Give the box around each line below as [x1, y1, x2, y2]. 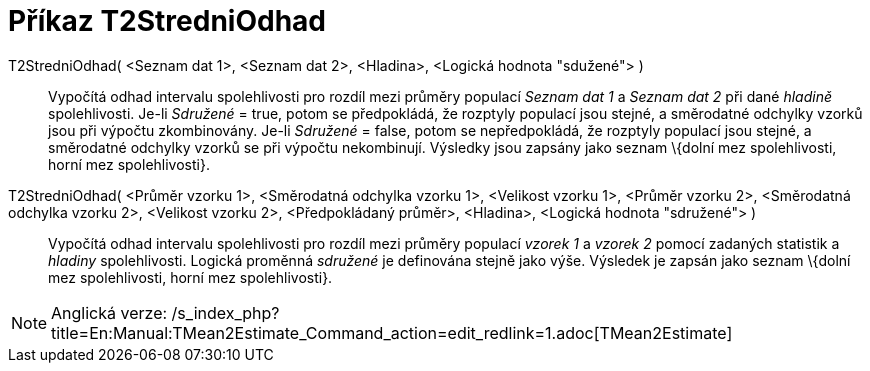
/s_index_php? [171, 302, 280, 323]
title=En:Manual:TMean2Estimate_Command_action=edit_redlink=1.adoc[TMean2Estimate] [51, 322, 733, 343]
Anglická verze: [51, 302, 168, 323]
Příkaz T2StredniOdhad [8, 4, 326, 38]
